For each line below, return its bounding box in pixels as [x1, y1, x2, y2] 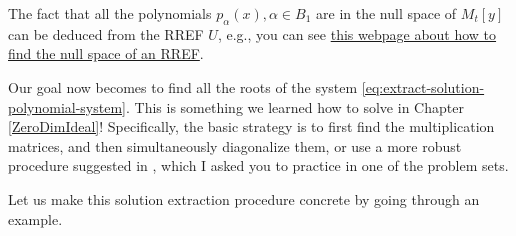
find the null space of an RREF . [8, 43, 204, 64]
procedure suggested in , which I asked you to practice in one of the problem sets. [8, 155, 509, 176]
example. [8, 208, 63, 229]
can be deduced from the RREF [8, 23, 204, 44]
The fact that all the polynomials [8, 3, 212, 23]
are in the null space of [316, 3, 457, 23]
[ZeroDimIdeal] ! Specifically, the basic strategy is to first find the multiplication [8, 116, 495, 137]
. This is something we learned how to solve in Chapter [126, 96, 464, 117]
